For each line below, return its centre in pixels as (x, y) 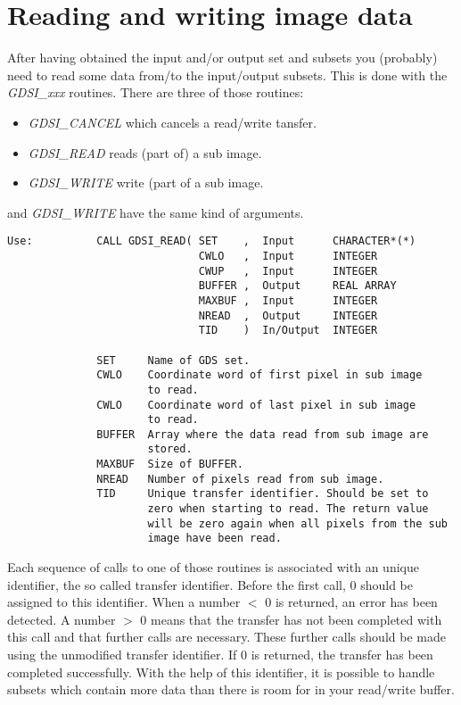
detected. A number (62, 619)
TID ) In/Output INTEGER (288, 331)
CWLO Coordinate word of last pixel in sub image (256, 405)
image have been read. (214, 539)
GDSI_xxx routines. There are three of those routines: (156, 92)
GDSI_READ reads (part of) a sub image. (145, 152)
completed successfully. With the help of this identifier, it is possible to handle (221, 672)
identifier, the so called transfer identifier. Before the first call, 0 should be (210, 584)
